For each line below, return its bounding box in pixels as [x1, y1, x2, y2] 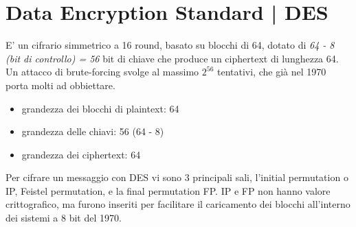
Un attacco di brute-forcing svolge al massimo [5, 64, 199, 79]
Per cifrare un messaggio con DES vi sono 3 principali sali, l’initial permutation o [5, 170, 348, 184]
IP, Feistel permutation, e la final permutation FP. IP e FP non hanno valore [5, 183, 331, 198]
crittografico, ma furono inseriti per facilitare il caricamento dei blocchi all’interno [5, 197, 351, 211]
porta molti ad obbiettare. [5, 77, 115, 92]
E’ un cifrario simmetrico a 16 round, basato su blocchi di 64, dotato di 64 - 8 [5, 38, 335, 52]
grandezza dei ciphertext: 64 [21, 147, 141, 161]
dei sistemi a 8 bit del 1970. [5, 211, 122, 225]
